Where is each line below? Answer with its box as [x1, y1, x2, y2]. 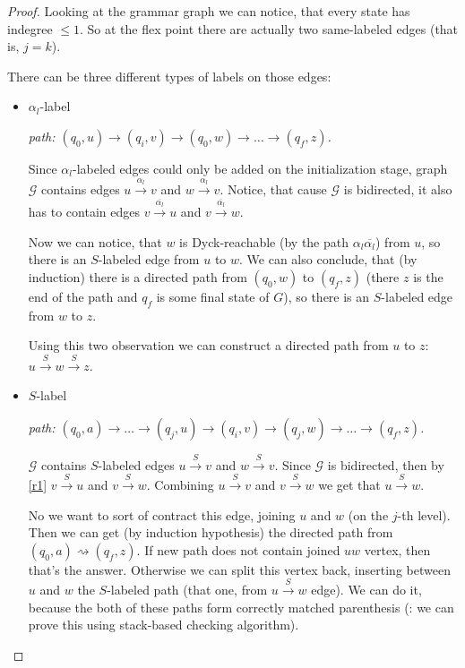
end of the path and [28, 287, 138, 305]
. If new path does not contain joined [136, 540, 340, 559]
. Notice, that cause [220, 179, 327, 198]
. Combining [146, 475, 214, 494]
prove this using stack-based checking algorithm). [28, 615, 299, 634]
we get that [318, 475, 381, 494]
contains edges [41, 179, 120, 198]
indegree [7, 19, 53, 38]
